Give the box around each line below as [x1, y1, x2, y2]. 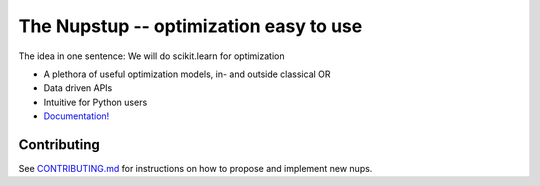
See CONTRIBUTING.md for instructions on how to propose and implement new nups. [18, 163, 373, 175]
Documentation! [43, 110, 110, 122]
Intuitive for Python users [43, 96, 148, 108]
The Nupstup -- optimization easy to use [18, 15, 363, 37]
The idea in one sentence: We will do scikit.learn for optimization [18, 50, 285, 62]
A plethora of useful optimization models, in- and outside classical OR [43, 68, 331, 80]
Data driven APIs [43, 82, 113, 94]
